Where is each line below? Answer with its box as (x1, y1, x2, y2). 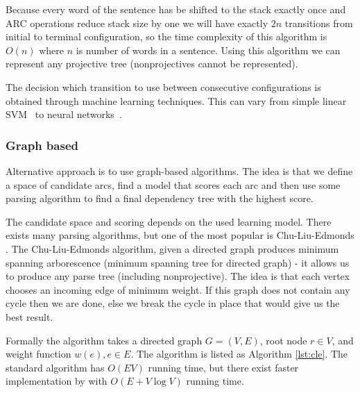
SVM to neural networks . (6, 107, 122, 122)
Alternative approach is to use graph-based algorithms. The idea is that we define (6, 163, 353, 178)
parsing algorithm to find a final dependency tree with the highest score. (6, 191, 314, 206)
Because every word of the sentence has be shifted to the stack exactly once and (6, 2, 346, 16)
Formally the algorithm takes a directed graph (6, 333, 203, 347)
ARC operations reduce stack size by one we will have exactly (6, 15, 268, 30)
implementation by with (6, 374, 108, 388)
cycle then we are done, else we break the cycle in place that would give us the (6, 296, 340, 310)
